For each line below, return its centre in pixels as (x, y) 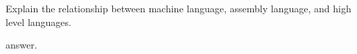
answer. (21, 45)
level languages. (38, 22)
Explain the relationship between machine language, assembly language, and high (178, 8)
